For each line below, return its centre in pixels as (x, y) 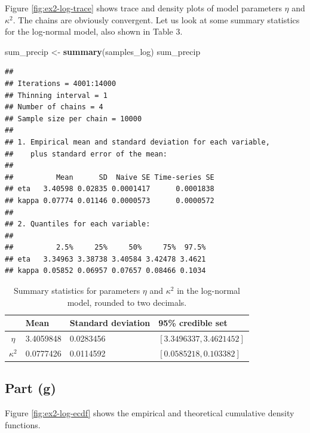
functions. (23, 424)
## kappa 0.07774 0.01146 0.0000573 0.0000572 (110, 200)
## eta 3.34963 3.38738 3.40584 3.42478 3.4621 (105, 259)
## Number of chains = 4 (54, 107)
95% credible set (193, 323)
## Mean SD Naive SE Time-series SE (110, 177)
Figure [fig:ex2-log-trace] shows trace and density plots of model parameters (143, 8)
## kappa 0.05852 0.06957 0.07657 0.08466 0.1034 (105, 271)
